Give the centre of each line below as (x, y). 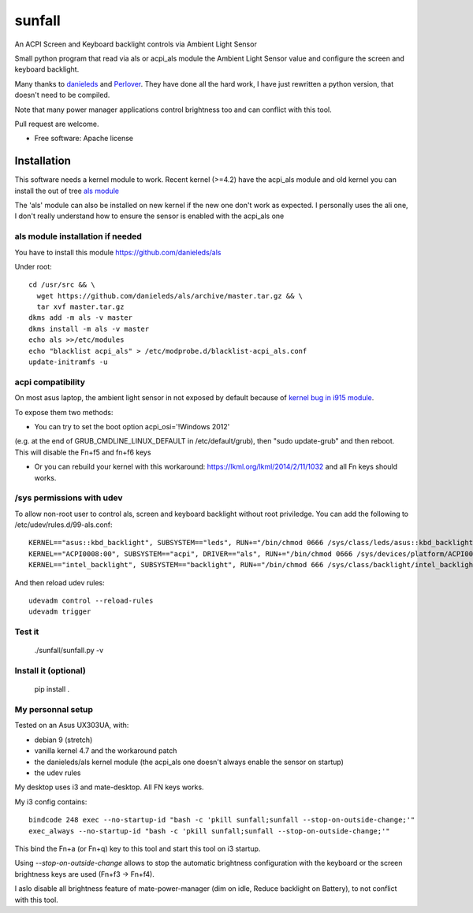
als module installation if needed (78, 236)
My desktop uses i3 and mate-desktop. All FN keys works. (109, 787)
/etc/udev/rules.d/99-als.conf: (64, 525)
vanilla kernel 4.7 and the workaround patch (106, 751)
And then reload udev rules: (60, 582)
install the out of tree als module (67, 191)
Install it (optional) (50, 671)
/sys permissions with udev (69, 498)
